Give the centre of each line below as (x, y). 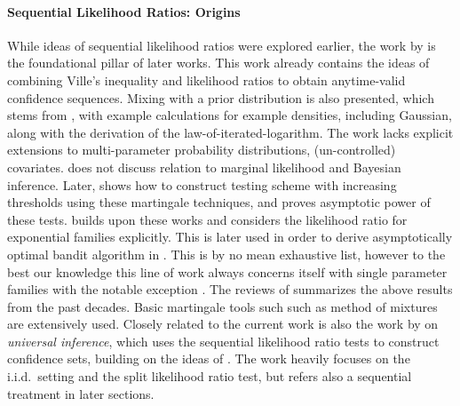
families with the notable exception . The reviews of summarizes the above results (230, 289)
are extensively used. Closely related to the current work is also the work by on (223, 324)
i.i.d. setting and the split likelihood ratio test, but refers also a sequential (210, 376)
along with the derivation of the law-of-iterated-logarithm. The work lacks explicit (230, 132)
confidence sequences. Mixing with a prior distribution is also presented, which (221, 97)
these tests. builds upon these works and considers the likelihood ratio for (207, 219)
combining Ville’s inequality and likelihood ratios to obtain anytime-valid (206, 80)
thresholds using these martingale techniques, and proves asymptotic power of (219, 202)
